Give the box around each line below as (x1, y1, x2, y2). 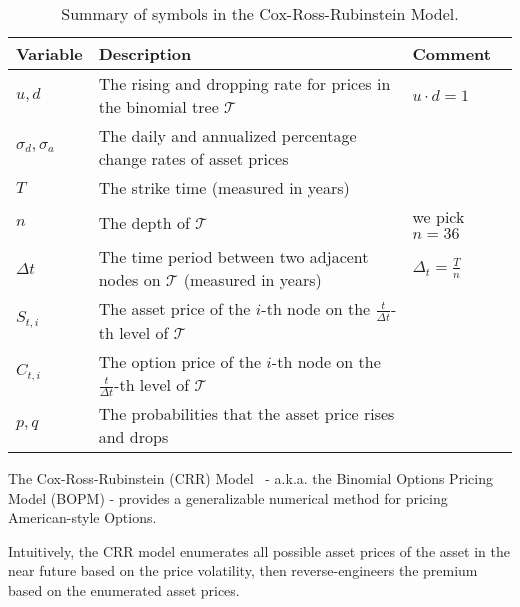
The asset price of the (98, 297, 251, 320)
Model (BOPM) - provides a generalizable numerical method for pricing (8, 487, 448, 508)
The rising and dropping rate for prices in (98, 72, 391, 95)
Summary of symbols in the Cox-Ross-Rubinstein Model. (61, 2, 459, 25)
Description (98, 42, 192, 65)
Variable (16, 42, 83, 65)
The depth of (98, 210, 190, 234)
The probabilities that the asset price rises (98, 402, 395, 426)
